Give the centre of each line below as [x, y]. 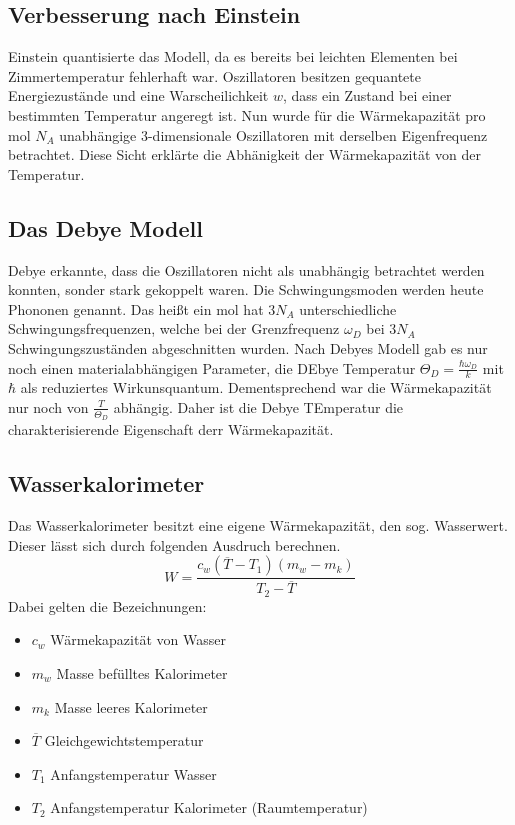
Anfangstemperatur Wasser [133, 773]
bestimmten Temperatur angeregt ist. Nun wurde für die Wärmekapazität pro [247, 114]
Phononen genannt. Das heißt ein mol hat [136, 308]
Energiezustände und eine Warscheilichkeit [138, 95]
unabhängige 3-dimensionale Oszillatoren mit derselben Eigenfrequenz [273, 134]
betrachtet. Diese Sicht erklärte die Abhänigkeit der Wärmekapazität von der [245, 154]
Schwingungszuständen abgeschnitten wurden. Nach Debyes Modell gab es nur [248, 347]
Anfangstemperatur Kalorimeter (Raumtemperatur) [209, 807]
